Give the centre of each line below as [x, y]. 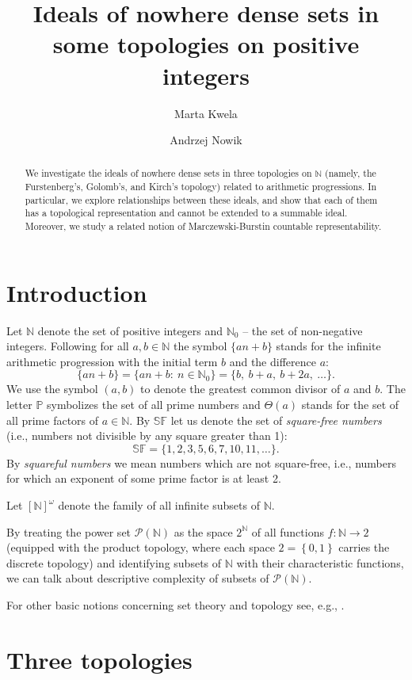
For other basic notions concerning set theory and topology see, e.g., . [175, 605]
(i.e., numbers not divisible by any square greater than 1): [147, 436]
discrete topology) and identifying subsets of [114, 562]
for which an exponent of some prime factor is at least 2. [144, 478]
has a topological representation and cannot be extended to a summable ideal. [186, 213]
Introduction [77, 292]
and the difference [273, 361]
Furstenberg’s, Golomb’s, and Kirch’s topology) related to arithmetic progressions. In [201, 187]
